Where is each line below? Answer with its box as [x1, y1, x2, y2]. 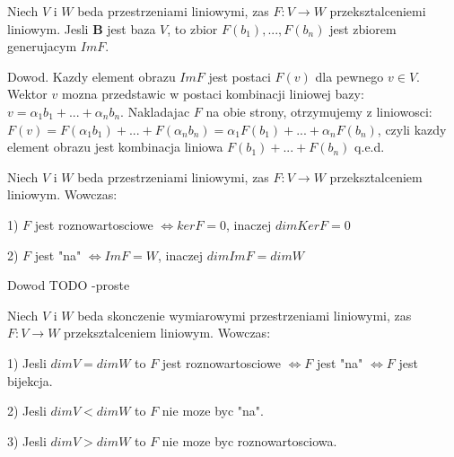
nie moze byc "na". [162, 401, 264, 420]
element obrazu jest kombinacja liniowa [7, 137, 223, 156]
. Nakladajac [120, 101, 190, 120]
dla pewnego [315, 66, 384, 85]
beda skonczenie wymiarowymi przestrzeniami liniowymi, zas [77, 305, 412, 324]
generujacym [7, 37, 77, 56]
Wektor [7, 84, 48, 103]
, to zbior [167, 19, 218, 38]
